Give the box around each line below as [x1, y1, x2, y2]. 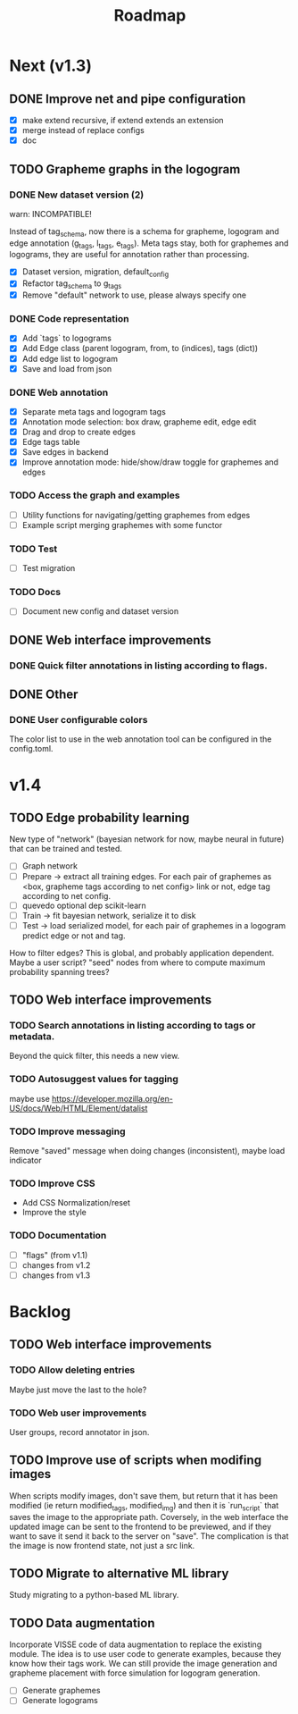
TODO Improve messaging [9, 1125, 127, 1138]
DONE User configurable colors [9, 714, 148, 727]
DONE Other [9, 687, 79, 702]
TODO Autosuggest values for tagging [9, 1073, 178, 1086]
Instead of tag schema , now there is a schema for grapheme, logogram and [9, 225, 279, 239]
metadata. [9, 1030, 55, 1043]
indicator [9, 1155, 42, 1166]
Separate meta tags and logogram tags [21, 406, 167, 416]
